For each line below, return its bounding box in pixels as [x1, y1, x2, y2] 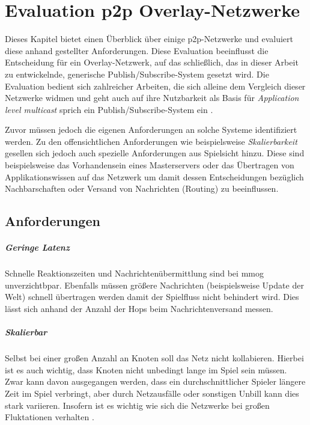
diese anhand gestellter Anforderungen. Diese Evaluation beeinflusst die [5, 44, 269, 57]
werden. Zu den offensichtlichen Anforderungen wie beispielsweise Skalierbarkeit [5, 135, 297, 147]
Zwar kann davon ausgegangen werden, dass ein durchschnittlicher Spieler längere [5, 375, 306, 388]
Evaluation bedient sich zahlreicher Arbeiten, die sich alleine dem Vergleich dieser [5, 79, 306, 92]
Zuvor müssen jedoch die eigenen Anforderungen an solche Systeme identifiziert [5, 123, 297, 136]
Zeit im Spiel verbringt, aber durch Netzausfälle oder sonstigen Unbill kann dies [5, 387, 299, 399]
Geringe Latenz [5, 241, 70, 254]
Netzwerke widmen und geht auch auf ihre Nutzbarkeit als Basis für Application [5, 91, 299, 104]
